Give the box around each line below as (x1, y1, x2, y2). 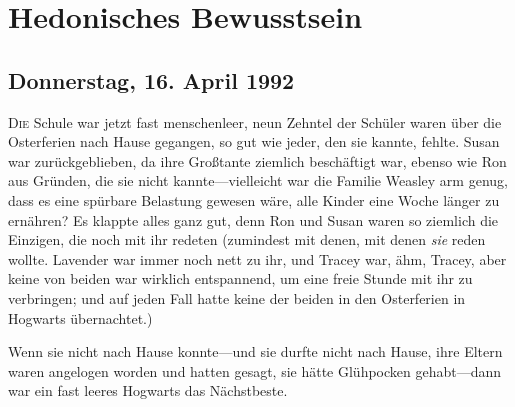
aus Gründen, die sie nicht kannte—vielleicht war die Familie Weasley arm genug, (8, 170, 508, 191)
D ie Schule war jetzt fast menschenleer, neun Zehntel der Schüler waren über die (8, 111, 502, 132)
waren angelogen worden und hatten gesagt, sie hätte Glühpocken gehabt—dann (8, 360, 502, 381)
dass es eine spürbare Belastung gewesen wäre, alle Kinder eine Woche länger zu (8, 189, 500, 210)
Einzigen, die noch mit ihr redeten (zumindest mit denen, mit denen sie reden (8, 229, 486, 250)
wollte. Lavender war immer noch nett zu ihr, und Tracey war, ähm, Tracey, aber (8, 248, 507, 269)
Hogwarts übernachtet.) (8, 307, 153, 328)
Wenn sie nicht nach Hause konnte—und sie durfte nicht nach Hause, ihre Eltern (8, 341, 503, 362)
